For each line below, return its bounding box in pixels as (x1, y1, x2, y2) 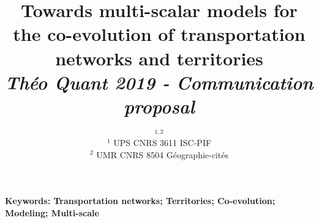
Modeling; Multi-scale (5, 206, 99, 219)
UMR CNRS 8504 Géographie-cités (96, 148, 228, 161)
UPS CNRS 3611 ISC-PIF (113, 136, 212, 148)
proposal (124, 93, 195, 119)
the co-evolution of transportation (13, 21, 306, 46)
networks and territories (55, 45, 263, 70)
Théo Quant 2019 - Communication (5, 69, 313, 95)
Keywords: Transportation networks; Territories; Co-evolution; (5, 194, 276, 207)
